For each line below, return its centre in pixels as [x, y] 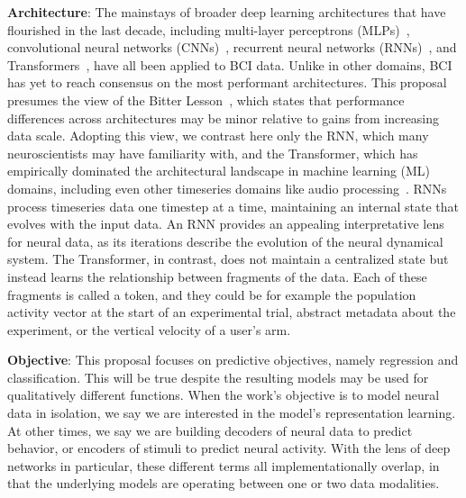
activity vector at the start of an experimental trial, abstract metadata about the [232, 312]
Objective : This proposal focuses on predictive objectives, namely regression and [233, 360]
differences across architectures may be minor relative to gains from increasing [224, 118]
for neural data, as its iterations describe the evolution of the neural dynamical [225, 241]
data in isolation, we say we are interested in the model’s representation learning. [232, 413]
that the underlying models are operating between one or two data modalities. [224, 483]
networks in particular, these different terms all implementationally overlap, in [224, 465]
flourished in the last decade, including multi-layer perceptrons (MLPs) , [209, 29]
